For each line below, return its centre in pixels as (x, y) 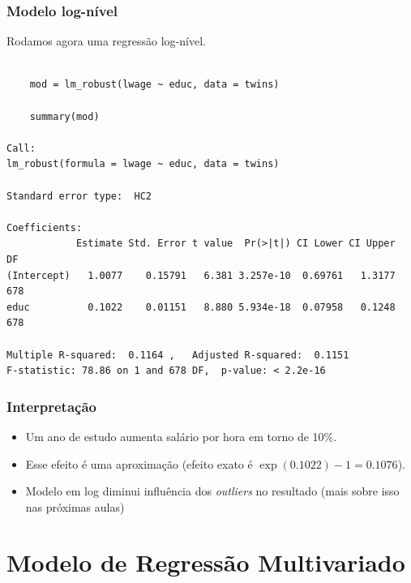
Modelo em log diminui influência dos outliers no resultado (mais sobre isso (212, 491)
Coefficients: (45, 227)
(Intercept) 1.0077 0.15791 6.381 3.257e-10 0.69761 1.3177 (201, 275)
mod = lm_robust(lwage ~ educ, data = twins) (154, 85)
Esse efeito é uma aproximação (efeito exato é (139, 463)
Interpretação (51, 406)
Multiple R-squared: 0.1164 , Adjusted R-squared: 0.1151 (178, 355)
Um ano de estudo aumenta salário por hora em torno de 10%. (181, 436)
